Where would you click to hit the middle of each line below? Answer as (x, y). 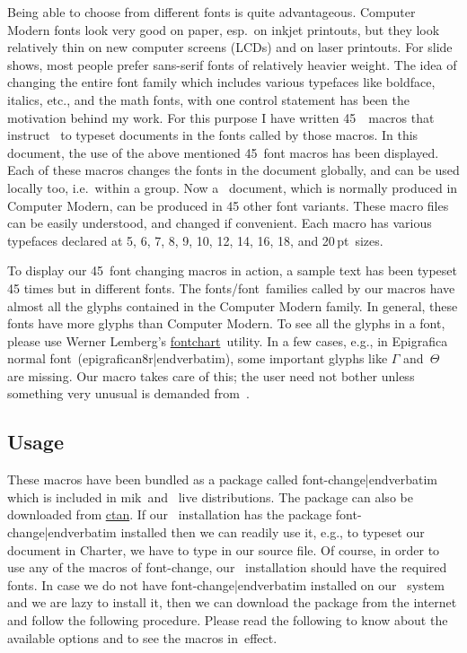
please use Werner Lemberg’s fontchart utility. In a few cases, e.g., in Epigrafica (228, 340)
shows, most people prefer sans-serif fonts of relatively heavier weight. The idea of (232, 64)
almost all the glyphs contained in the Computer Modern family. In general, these (233, 305)
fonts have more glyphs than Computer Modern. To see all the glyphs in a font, (226, 323)
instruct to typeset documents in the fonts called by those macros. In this (213, 135)
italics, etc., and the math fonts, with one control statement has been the (208, 99)
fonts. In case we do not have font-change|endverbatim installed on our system (226, 584)
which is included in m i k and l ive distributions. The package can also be (210, 496)
